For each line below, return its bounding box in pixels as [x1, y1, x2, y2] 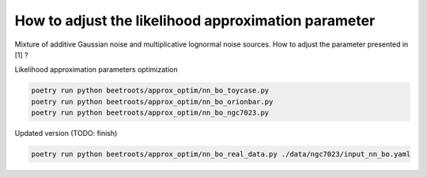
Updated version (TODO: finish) [14, 129, 118, 138]
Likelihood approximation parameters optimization [14, 65, 178, 74]
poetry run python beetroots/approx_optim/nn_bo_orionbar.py [31, 97, 274, 106]
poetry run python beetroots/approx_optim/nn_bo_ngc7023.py [31, 108, 270, 118]
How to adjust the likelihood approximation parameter [14, 12, 376, 29]
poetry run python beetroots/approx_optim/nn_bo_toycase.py [31, 86, 270, 95]
